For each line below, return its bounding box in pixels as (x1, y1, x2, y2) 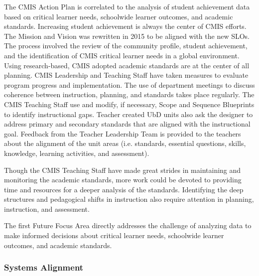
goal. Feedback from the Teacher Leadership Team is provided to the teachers (4, 128, 241, 138)
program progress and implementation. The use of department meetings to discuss (4, 79, 255, 90)
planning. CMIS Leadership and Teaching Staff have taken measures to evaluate (4, 70, 249, 80)
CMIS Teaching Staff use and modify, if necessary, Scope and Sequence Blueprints (4, 99, 255, 109)
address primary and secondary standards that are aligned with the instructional (4, 119, 251, 129)
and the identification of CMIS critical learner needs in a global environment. (4, 50, 240, 60)
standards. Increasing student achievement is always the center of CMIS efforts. (4, 21, 247, 31)
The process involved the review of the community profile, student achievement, (4, 40, 248, 51)
